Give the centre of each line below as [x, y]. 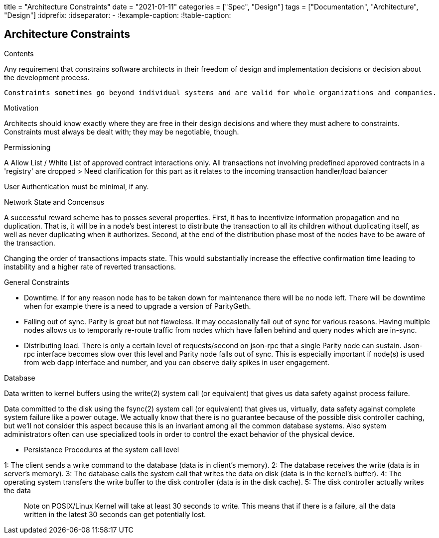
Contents [19, 53]
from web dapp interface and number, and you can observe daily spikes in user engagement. [177, 362]
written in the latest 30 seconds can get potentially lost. [115, 514]
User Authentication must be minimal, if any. [76, 186]
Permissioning [27, 147]
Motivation [21, 108]
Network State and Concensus [54, 202]
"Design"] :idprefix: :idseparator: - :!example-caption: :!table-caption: [118, 15]
